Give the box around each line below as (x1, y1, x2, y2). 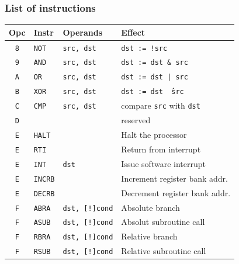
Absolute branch (121, 201, 180, 213)
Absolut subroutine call (121, 216, 205, 228)
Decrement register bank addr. (121, 186, 231, 199)
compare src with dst (121, 99, 200, 112)
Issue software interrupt (121, 157, 206, 169)
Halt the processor (121, 128, 187, 141)
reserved (121, 114, 151, 126)
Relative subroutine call (121, 245, 206, 257)
